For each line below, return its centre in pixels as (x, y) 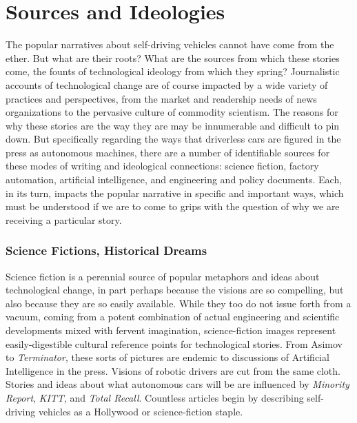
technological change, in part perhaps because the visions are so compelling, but (175, 290)
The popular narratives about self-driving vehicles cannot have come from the (170, 44)
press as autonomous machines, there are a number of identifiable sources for (168, 152)
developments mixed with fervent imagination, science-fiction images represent (171, 330)
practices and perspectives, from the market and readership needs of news (161, 98)
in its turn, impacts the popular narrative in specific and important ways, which (175, 193)
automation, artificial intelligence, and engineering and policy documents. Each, (174, 179)
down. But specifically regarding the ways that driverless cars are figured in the (173, 139)
